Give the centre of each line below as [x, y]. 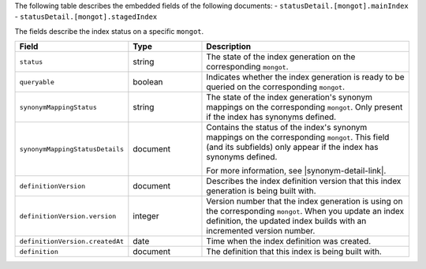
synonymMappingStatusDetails [72, 149]
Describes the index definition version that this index [304, 181]
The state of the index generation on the [281, 57]
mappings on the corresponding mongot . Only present [305, 107]
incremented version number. [261, 231]
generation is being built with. [261, 191]
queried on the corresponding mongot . [276, 87]
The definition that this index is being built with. [294, 252]
